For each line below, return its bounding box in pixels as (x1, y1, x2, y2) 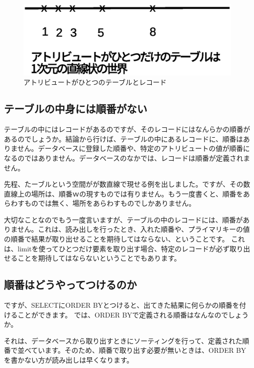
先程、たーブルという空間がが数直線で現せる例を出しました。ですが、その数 (4, 179, 250, 189)
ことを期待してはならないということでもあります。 (17, 253, 181, 263)
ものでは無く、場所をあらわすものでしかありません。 (24, 198, 196, 208)
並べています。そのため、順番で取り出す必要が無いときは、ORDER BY (17, 345, 246, 355)
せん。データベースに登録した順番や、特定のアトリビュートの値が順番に (17, 143, 250, 153)
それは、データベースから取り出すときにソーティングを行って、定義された (4, 335, 243, 345)
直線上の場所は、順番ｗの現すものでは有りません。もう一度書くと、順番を (4, 188, 243, 198)
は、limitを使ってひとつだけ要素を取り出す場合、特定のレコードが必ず (4, 243, 230, 253)
